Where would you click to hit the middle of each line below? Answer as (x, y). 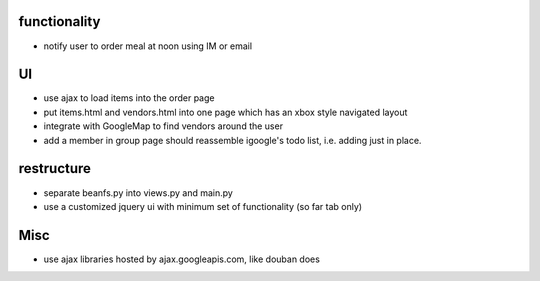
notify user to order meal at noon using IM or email (148, 46)
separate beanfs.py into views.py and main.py (138, 192)
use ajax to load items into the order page (129, 98)
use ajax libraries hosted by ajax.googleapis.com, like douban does (181, 259)
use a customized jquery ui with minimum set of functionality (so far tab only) (203, 206)
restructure (55, 168)
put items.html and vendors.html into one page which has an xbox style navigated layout (225, 112)
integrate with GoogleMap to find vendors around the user (163, 126)
